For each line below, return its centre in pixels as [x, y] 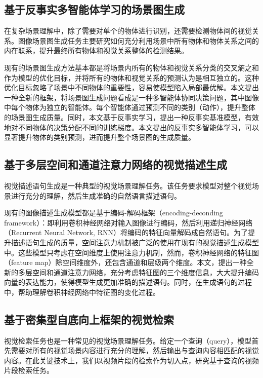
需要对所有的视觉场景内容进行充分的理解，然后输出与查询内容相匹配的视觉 [135, 350]
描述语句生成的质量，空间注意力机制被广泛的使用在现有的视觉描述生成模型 [135, 242]
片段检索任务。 [29, 370]
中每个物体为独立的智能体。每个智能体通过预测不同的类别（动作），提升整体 [130, 107]
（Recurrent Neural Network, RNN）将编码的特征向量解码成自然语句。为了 [126, 232]
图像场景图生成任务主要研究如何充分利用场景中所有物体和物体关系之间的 [138, 40]
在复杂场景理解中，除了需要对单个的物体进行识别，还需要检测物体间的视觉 [128, 31]
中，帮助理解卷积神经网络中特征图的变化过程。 [82, 292]
